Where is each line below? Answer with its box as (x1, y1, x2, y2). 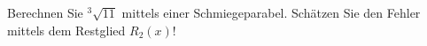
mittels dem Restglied (7, 20, 126, 39)
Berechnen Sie (7, 4, 83, 21)
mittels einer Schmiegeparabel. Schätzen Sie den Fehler (121, 4, 421, 21)
